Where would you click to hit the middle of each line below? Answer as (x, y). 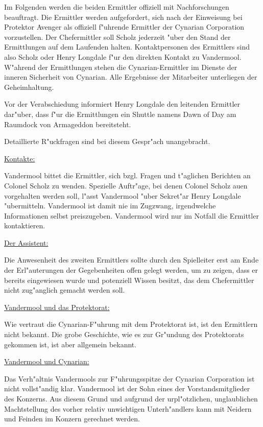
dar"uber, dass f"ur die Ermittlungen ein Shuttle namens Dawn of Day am (120, 114)
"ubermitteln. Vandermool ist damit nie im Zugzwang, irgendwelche (110, 206)
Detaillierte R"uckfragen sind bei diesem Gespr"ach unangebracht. (107, 141)
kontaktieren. (25, 226)
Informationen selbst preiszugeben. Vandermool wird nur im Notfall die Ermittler (131, 215)
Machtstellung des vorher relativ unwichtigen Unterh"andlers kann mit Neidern (128, 408)
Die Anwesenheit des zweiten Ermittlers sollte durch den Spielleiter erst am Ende (131, 260)
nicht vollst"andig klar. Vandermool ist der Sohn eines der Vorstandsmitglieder (127, 388)
